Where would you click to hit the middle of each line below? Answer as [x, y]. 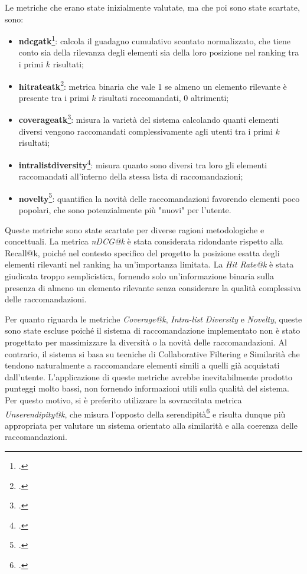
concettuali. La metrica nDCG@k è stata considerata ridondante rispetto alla [144, 241]
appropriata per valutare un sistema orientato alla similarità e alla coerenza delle [151, 425]
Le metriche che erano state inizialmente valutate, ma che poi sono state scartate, [152, 7]
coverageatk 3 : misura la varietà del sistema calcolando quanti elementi [149, 119]
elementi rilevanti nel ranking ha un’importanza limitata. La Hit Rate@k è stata [149, 264]
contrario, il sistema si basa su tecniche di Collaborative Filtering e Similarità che [152, 353]
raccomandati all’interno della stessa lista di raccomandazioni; [131, 176]
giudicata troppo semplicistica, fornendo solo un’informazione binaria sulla [139, 275]
